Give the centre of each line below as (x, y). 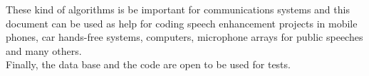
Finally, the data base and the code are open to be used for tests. (148, 64)
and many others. (44, 50)
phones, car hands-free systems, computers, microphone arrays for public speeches (184, 37)
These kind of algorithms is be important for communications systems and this (178, 9)
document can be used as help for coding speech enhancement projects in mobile (182, 23)
